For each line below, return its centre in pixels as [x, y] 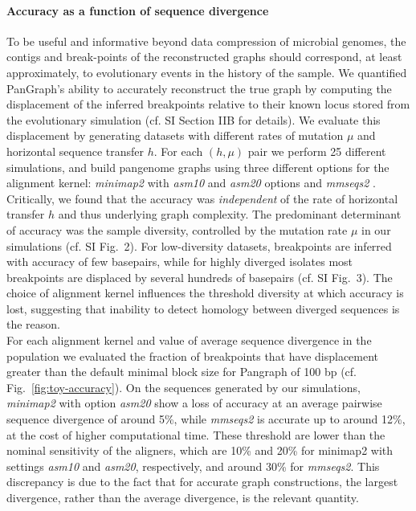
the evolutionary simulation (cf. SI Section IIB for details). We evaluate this [194, 119]
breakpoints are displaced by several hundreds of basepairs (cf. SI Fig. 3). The [200, 277]
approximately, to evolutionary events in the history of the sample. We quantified [207, 72]
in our [376, 229]
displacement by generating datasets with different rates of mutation [175, 135]
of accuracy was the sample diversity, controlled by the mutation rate [177, 229]
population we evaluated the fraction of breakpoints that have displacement [193, 356]
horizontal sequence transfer [75, 151]
